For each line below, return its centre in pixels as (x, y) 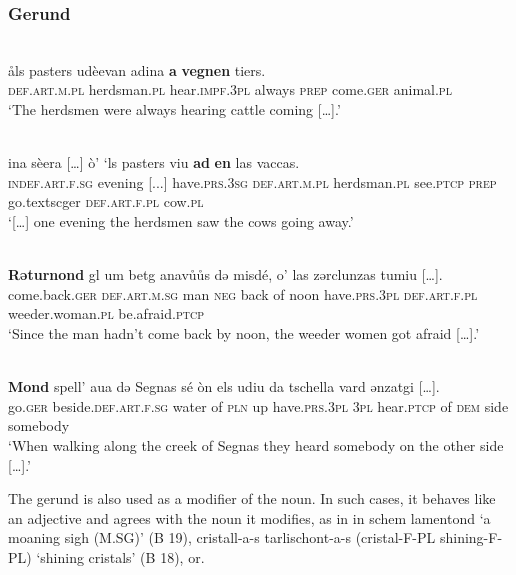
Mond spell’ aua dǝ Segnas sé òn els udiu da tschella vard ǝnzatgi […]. (224, 386)
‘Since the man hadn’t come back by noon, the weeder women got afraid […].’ (244, 332)
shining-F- (471, 537)
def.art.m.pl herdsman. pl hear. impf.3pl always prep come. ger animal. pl (230, 89)
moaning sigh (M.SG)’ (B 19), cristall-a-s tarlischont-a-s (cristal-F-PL (222, 537)
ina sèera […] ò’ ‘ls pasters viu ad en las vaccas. (154, 162)
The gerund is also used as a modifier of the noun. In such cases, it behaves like (252, 498)
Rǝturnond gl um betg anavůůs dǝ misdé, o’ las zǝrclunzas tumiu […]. (225, 274)
